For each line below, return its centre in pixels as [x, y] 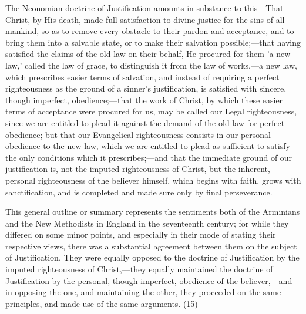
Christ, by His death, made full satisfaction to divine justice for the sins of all [145, 19]
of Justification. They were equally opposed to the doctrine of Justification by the [152, 257]
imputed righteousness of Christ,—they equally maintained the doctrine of [139, 269]
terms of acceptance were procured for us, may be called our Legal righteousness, [151, 111]
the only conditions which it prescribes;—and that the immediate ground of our [149, 157]
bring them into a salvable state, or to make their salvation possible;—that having [153, 42]
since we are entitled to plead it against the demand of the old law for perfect [145, 122]
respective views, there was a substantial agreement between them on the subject [151, 246]
